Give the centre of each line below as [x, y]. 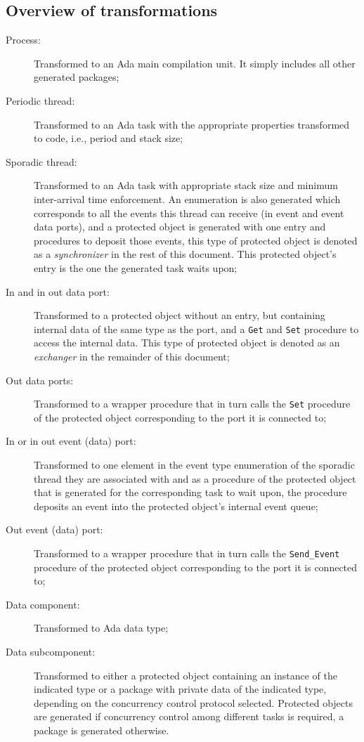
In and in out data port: [58, 291]
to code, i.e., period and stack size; [109, 138]
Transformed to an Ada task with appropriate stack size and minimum [186, 185]
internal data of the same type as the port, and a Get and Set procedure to [196, 328]
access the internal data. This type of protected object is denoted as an [187, 343]
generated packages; [77, 77]
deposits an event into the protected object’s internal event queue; [176, 506]
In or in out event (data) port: [71, 441]
